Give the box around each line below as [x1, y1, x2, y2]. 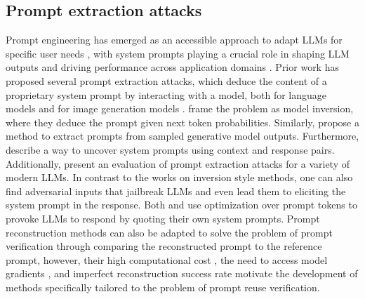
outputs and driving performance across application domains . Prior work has [6, 60, 339, 74]
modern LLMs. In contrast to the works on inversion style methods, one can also [6, 170, 353, 185]
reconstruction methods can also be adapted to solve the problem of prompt [6, 225, 333, 239]
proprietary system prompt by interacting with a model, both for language [6, 87, 326, 102]
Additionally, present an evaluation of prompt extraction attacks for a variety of [6, 156, 350, 171]
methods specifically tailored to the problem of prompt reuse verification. [6, 279, 320, 294]
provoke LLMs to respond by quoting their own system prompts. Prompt [6, 211, 320, 225]
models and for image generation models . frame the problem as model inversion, [6, 101, 354, 116]
